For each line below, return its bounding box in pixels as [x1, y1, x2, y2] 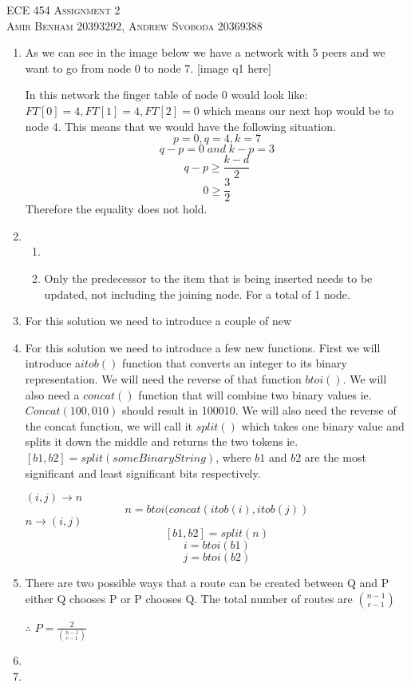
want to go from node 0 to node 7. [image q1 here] [25, 59, 271, 76]
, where [215, 449, 251, 465]
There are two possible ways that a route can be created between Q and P [25, 574, 389, 591]
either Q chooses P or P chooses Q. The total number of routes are [25, 590, 353, 606]
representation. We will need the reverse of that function [25, 371, 302, 387]
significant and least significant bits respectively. [25, 464, 261, 481]
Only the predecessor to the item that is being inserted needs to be [44, 270, 373, 287]
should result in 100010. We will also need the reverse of [121, 402, 397, 419]
